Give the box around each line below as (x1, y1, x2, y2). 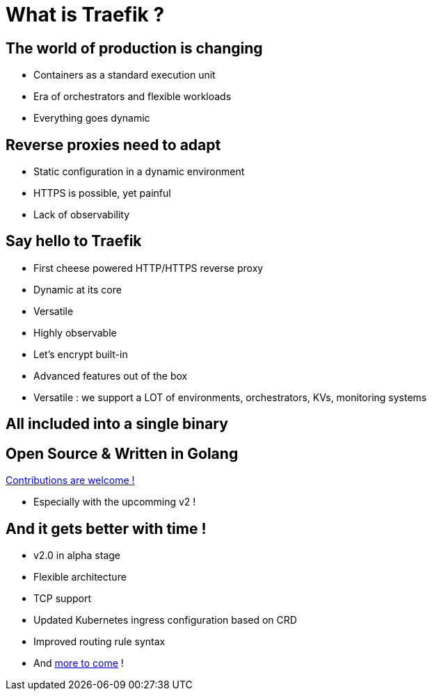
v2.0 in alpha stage (33, 549, 121, 561)
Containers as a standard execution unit (33, 69, 216, 81)
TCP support (33, 592, 92, 604)
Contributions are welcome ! (6, 474, 135, 487)
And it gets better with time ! (6, 519, 207, 537)
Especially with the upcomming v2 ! (33, 496, 196, 508)
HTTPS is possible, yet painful (33, 187, 171, 200)
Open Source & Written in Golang (6, 444, 239, 462)
